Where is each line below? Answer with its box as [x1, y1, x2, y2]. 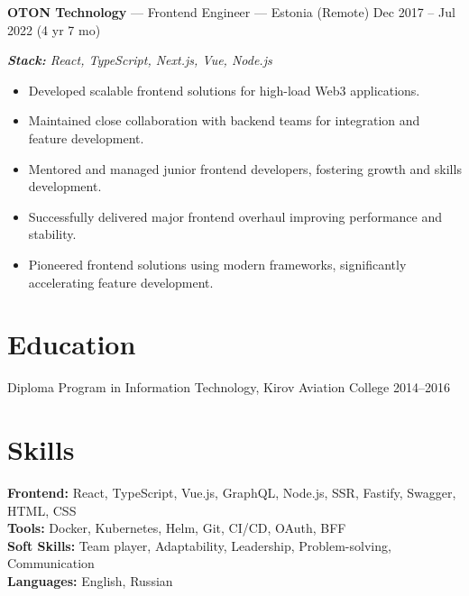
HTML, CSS [7, 500, 77, 519]
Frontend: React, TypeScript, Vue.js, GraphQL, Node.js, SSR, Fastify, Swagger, [7, 482, 456, 501]
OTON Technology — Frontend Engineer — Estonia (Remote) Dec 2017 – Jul [7, 3, 455, 21]
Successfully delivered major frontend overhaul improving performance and [28, 206, 443, 225]
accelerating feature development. [28, 272, 214, 291]
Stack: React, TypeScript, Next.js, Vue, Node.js [7, 50, 272, 69]
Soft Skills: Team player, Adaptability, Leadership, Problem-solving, [7, 536, 391, 555]
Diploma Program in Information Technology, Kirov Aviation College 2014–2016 [7, 378, 450, 397]
